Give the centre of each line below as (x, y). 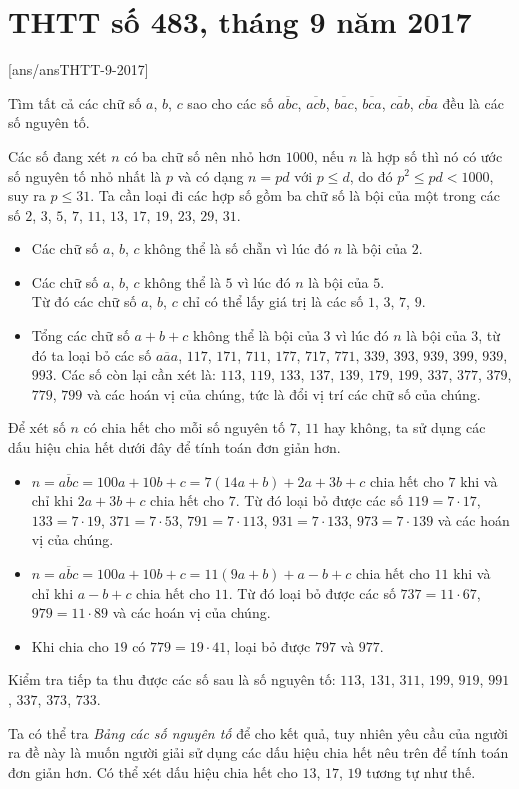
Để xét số (37, 427)
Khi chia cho (70, 645)
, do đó (371, 175)
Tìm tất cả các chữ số (75, 102)
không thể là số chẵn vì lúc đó (237, 248)
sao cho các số (230, 102)
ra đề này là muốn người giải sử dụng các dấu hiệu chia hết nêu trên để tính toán (258, 752)
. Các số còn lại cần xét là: (134, 374)
